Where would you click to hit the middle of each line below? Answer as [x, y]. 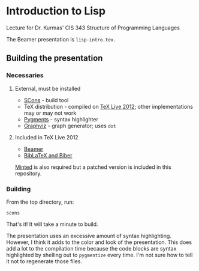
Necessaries [25, 75]
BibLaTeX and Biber [48, 155]
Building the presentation [55, 58]
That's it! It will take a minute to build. [52, 224]
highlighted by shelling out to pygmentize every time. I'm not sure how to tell [99, 255]
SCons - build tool [46, 100]
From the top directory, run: [40, 202]
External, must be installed [48, 88]
